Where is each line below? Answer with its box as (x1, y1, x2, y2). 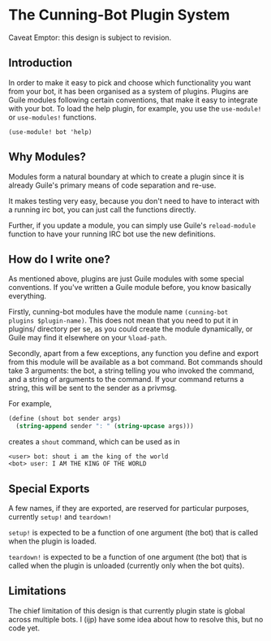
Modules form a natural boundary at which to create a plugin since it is (8, 171, 245, 181)
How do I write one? (8, 252, 111, 266)
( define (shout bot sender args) (8, 414, 122, 423)
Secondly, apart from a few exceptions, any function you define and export (8, 349, 260, 358)
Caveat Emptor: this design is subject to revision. (8, 32, 172, 42)
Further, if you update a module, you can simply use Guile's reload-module (8, 220, 256, 230)
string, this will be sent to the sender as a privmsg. (8, 383, 177, 393)
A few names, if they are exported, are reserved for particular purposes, (8, 503, 249, 513)
